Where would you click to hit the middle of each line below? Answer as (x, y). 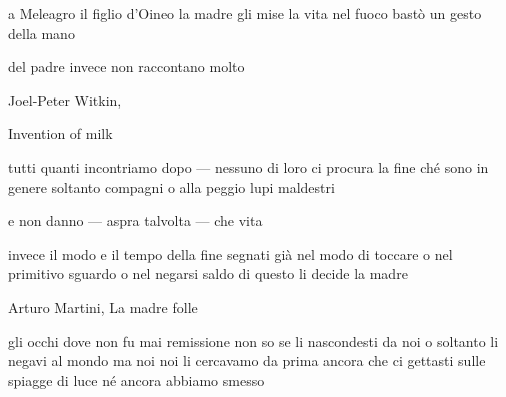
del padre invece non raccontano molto (126, 66)
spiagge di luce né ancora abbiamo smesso (136, 379)
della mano (41, 32)
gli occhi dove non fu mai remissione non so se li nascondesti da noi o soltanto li (253, 340)
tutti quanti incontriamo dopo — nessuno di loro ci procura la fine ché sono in (248, 166)
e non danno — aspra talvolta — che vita (135, 220)
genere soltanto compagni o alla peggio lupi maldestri (171, 186)
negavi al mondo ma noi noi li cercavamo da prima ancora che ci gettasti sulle (247, 360)
